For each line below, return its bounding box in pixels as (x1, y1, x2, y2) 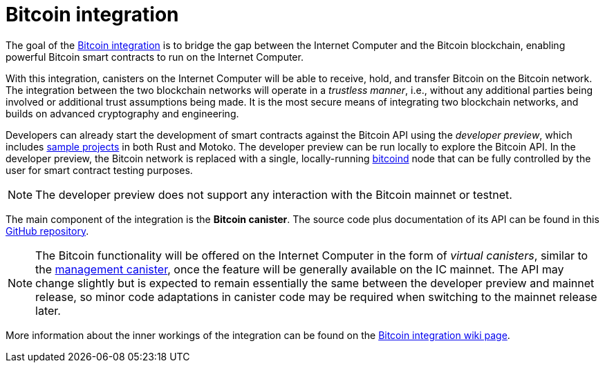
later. (35, 303, 61, 318)
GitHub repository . (6, 224, 89, 237)
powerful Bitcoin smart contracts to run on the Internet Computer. (6, 50, 304, 63)
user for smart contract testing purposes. (6, 164, 193, 176)
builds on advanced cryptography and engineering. (6, 107, 239, 119)
